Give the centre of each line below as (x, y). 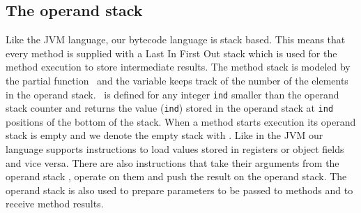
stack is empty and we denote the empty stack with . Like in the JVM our (164, 135)
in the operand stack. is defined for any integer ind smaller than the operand (172, 94)
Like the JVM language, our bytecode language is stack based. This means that (176, 39)
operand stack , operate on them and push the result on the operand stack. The (176, 176)
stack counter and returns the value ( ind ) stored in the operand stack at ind (170, 108)
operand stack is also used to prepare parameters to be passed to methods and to (179, 190)
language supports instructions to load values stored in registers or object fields (175, 149)
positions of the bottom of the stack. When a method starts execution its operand (181, 121)
